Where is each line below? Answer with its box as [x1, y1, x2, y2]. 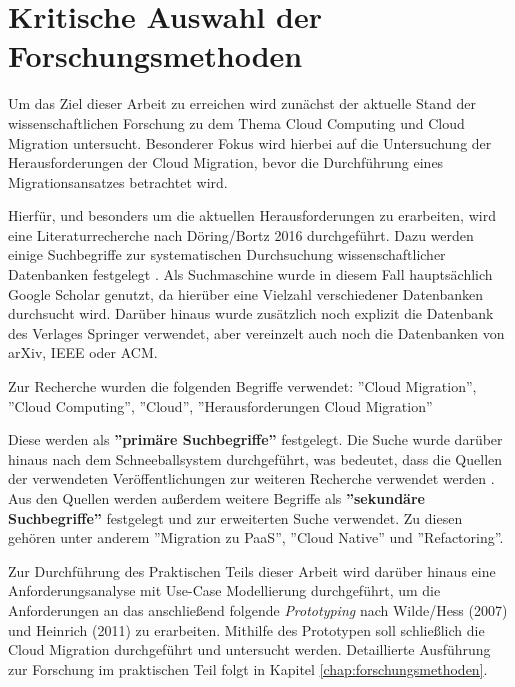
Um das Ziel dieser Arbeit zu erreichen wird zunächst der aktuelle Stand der [8, 93, 476, 114]
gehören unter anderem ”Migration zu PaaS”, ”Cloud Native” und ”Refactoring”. [8, 527, 504, 548]
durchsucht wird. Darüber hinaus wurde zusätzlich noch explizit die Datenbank [8, 303, 494, 324]
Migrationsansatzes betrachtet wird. [8, 171, 228, 192]
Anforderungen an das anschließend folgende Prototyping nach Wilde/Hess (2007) [8, 599, 508, 620]
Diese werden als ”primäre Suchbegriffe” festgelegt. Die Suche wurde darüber [8, 429, 503, 450]
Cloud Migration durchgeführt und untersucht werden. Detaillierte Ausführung [8, 639, 491, 660]
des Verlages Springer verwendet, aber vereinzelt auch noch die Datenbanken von [8, 322, 505, 343]
